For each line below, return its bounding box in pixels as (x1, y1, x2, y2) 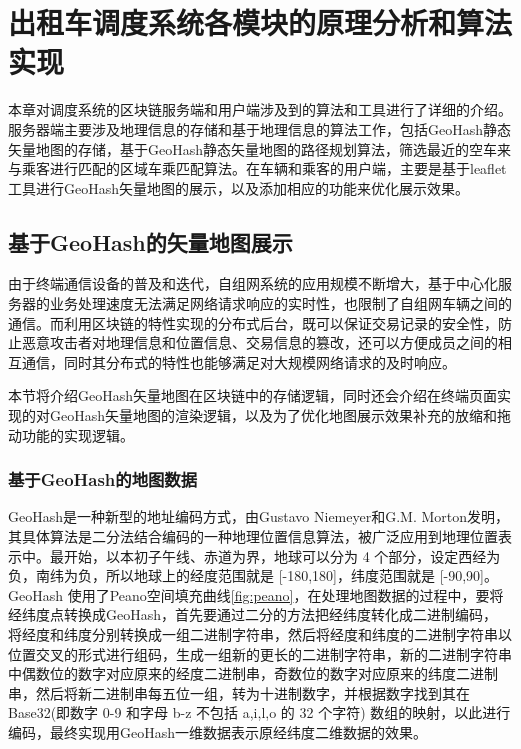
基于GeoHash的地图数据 (8, 467, 198, 492)
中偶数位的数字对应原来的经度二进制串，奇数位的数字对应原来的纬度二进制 (8, 663, 498, 684)
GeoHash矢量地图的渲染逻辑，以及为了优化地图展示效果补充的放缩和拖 (49, 405, 512, 426)
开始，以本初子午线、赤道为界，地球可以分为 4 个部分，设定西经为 (63, 545, 501, 566)
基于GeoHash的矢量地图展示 (8, 226, 293, 257)
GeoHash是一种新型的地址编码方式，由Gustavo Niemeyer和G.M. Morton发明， (8, 506, 510, 527)
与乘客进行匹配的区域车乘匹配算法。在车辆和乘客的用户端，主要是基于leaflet (8, 158, 507, 179)
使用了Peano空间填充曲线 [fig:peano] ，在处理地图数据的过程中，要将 (67, 584, 504, 605)
